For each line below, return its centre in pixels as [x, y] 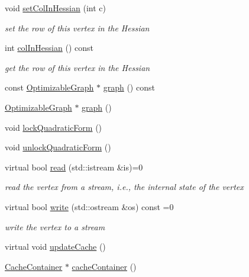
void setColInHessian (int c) [55, 8]
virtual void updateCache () [55, 247]
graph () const [129, 87]
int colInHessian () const [49, 48]
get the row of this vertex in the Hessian [77, 67]
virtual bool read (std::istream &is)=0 [74, 167]
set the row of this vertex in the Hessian [77, 28]
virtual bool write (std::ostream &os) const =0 [89, 206]
